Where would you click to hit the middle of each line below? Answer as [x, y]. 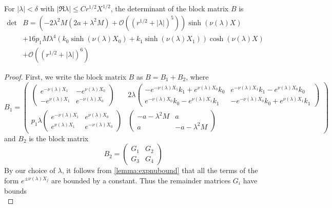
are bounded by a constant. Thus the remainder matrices [141, 180]
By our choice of [30, 170]
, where [197, 76]
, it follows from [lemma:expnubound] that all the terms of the [160, 170]
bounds [16, 190]
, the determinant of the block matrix [170, 8]
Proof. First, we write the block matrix [65, 76]
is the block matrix [59, 138]
